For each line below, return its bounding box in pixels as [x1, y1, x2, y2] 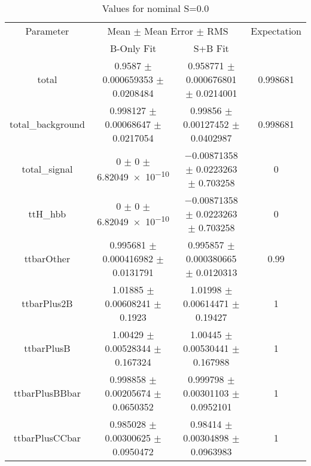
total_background [10, 117, 85, 131]
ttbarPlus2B [22, 296, 73, 310]
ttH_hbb [28, 207, 66, 220]
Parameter [25, 24, 69, 38]
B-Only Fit [109, 41, 157, 55]
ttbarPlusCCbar [13, 431, 81, 444]
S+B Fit [193, 41, 229, 55]
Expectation [251, 24, 301, 38]
